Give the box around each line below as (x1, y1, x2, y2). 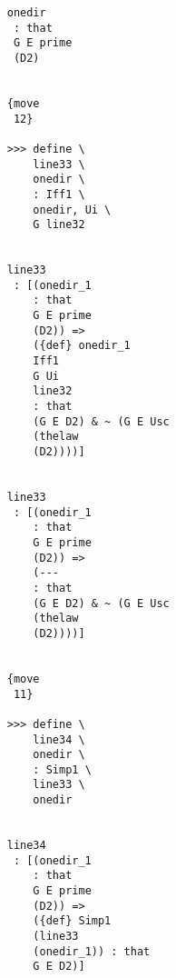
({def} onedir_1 (33, 339, 131, 353)
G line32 (33, 218, 85, 232)
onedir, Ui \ (33, 203, 112, 216)
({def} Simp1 (33, 914, 112, 928)
